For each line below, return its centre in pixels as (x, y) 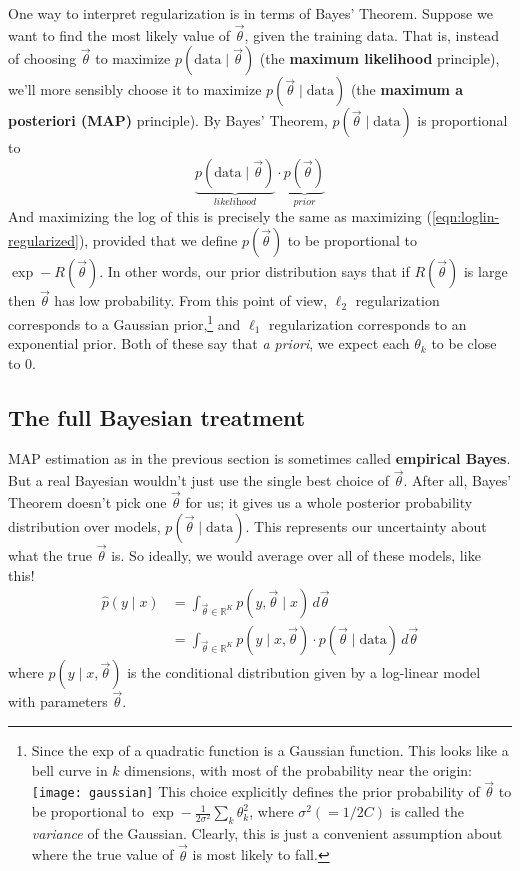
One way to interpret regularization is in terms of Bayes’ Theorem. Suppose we (250, 13)
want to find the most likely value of (119, 34)
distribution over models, (84, 525)
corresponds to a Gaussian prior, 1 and (124, 322)
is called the (427, 811)
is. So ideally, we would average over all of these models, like (296, 554)
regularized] (43, 240)
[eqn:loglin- (465, 216)
